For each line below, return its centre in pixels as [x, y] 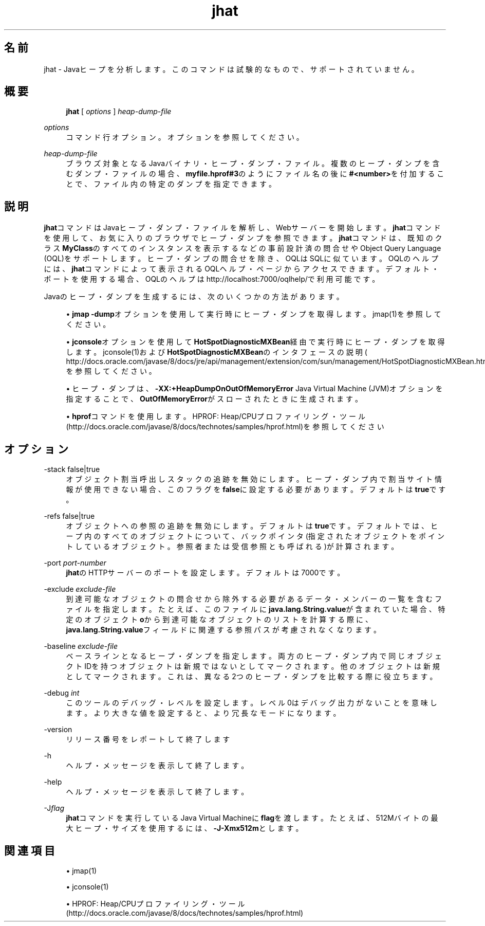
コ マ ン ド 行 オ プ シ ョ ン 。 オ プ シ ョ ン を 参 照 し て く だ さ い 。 [185, 137]
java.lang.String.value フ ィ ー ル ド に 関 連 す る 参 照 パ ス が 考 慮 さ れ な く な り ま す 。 [223, 630]
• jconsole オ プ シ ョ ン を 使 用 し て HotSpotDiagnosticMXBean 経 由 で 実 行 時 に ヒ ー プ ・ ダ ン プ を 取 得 [255, 342]
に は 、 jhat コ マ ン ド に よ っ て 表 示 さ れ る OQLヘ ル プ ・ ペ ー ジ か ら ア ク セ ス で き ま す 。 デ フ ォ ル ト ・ [241, 269]
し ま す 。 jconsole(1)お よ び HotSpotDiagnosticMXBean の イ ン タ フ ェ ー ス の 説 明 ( [217, 352]
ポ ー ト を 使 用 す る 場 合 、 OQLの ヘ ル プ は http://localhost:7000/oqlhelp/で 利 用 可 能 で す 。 [212, 279]
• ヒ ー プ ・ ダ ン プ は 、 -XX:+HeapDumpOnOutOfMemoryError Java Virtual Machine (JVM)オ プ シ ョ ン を [254, 389]
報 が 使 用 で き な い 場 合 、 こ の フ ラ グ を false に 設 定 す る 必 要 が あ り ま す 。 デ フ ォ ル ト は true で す [256, 489]
